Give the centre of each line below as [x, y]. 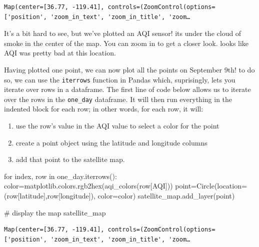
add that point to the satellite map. [70, 159]
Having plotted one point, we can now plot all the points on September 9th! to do [129, 69]
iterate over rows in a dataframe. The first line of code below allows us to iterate [127, 89]
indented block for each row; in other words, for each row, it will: [104, 109]
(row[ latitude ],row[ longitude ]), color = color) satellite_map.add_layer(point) [119, 196]
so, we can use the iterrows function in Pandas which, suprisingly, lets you [120, 79]
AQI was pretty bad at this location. [60, 53]
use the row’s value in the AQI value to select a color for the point [117, 126]
